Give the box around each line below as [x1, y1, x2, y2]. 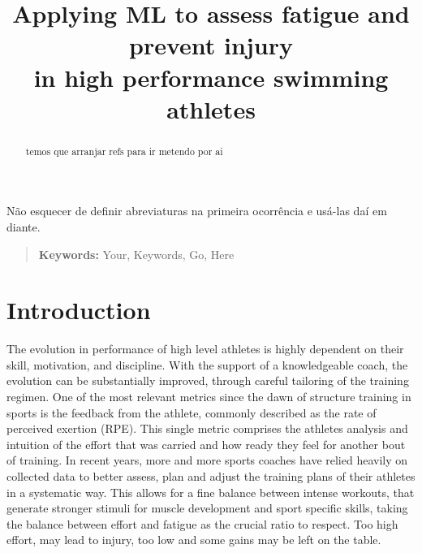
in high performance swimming [33, 60, 389, 93]
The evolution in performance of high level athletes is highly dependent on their [6, 340, 404, 357]
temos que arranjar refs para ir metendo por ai [25, 144, 223, 158]
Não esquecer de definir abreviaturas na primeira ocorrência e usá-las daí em [6, 202, 387, 219]
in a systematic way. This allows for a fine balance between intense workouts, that [6, 483, 415, 500]
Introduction [6, 293, 151, 326]
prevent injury [129, 28, 293, 62]
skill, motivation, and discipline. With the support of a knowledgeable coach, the [6, 356, 408, 373]
